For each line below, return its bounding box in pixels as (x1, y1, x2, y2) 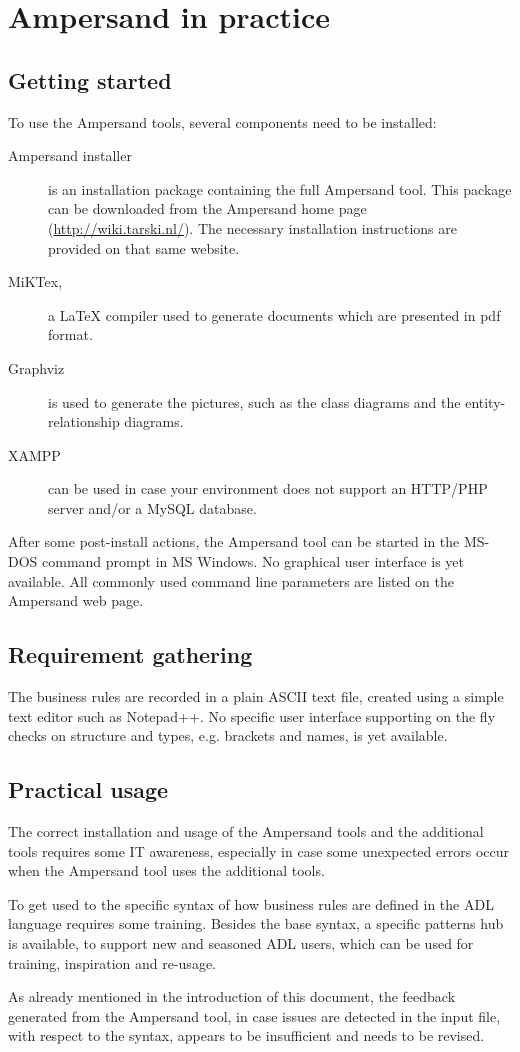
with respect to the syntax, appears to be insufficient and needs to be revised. (8, 1025, 485, 1046)
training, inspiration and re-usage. (8, 952, 216, 973)
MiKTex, (8, 271, 63, 292)
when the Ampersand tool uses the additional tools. (8, 860, 325, 881)
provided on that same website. (48, 237, 240, 258)
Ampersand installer (8, 145, 132, 166)
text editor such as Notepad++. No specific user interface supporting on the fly (8, 705, 496, 726)
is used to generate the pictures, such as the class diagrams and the (48, 391, 461, 412)
